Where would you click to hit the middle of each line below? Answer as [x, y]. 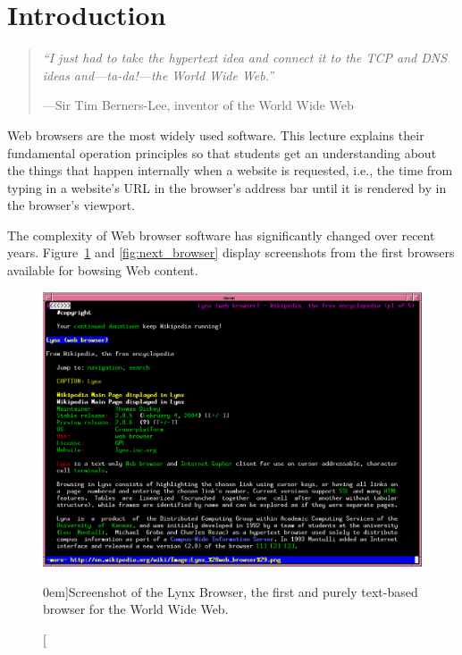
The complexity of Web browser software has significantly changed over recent [221, 235]
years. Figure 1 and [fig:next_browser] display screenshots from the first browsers [231, 252]
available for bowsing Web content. [103, 270]
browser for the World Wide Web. [136, 609]
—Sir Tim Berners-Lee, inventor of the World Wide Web [198, 105]
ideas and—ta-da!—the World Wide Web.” [158, 75]
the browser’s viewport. [71, 205]
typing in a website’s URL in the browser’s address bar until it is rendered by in [227, 187]
